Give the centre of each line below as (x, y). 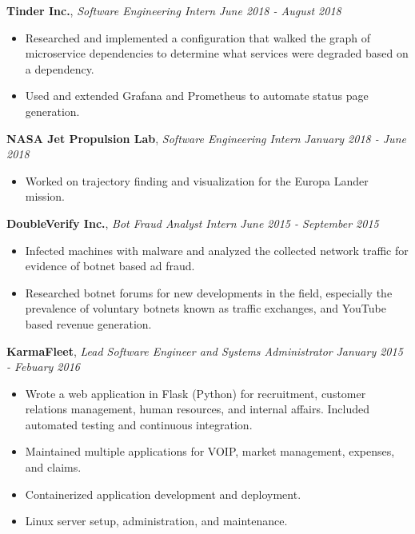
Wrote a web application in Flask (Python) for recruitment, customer (196, 393)
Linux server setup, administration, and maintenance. (156, 521)
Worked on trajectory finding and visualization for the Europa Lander (197, 180)
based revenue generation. (88, 323)
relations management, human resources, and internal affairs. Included (198, 409)
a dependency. (60, 68)
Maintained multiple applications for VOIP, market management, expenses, (210, 451)
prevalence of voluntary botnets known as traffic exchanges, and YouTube (206, 308)
